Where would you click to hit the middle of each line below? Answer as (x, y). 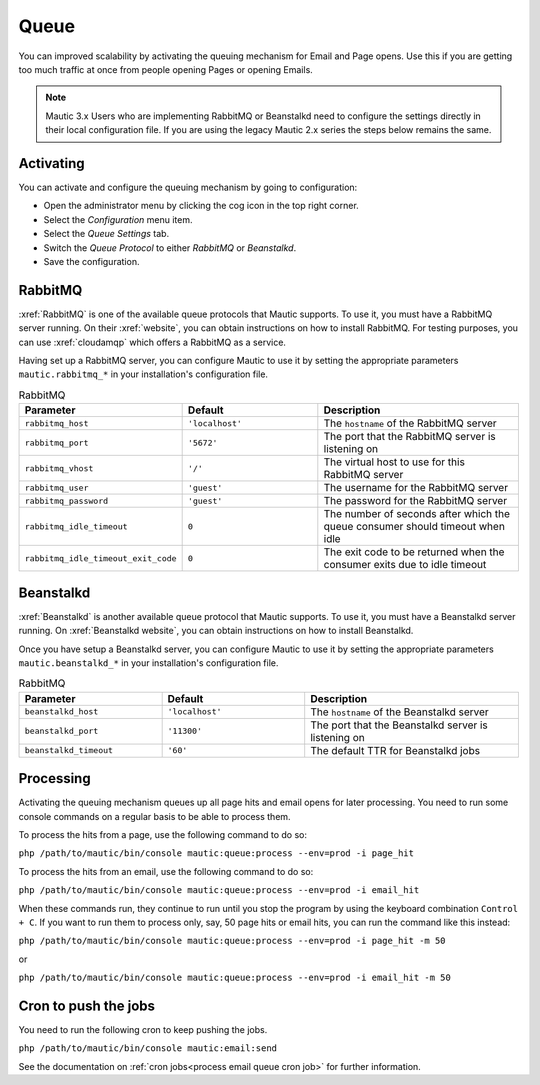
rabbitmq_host (56, 423)
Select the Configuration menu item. (118, 219)
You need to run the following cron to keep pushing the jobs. (143, 1029)
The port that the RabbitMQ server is (409, 437)
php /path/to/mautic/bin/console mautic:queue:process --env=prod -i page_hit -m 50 (232, 941)
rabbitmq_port (56, 442)
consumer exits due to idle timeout (405, 565)
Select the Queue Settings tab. (106, 234)
